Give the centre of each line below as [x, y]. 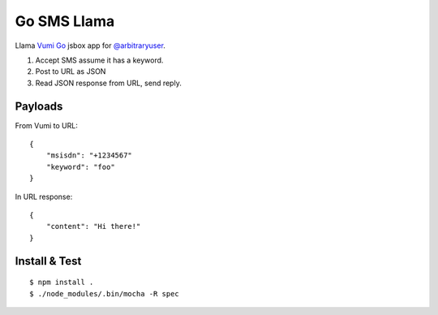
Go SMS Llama [65, 21]
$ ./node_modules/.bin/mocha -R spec [105, 293]
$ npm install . [62, 283]
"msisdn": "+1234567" [89, 155]
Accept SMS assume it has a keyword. [99, 60]
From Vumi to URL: [47, 125]
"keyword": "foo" [80, 167]
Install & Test [48, 261]
